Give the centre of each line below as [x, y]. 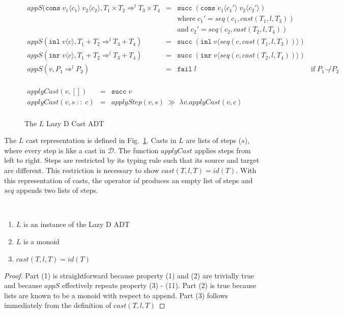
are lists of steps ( [214, 140]
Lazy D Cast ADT [75, 123]
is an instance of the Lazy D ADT [77, 224]
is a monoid [41, 241]
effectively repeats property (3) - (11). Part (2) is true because [159, 285]
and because [23, 285]
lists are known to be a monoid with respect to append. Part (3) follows [116, 295]
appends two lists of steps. [57, 190]
